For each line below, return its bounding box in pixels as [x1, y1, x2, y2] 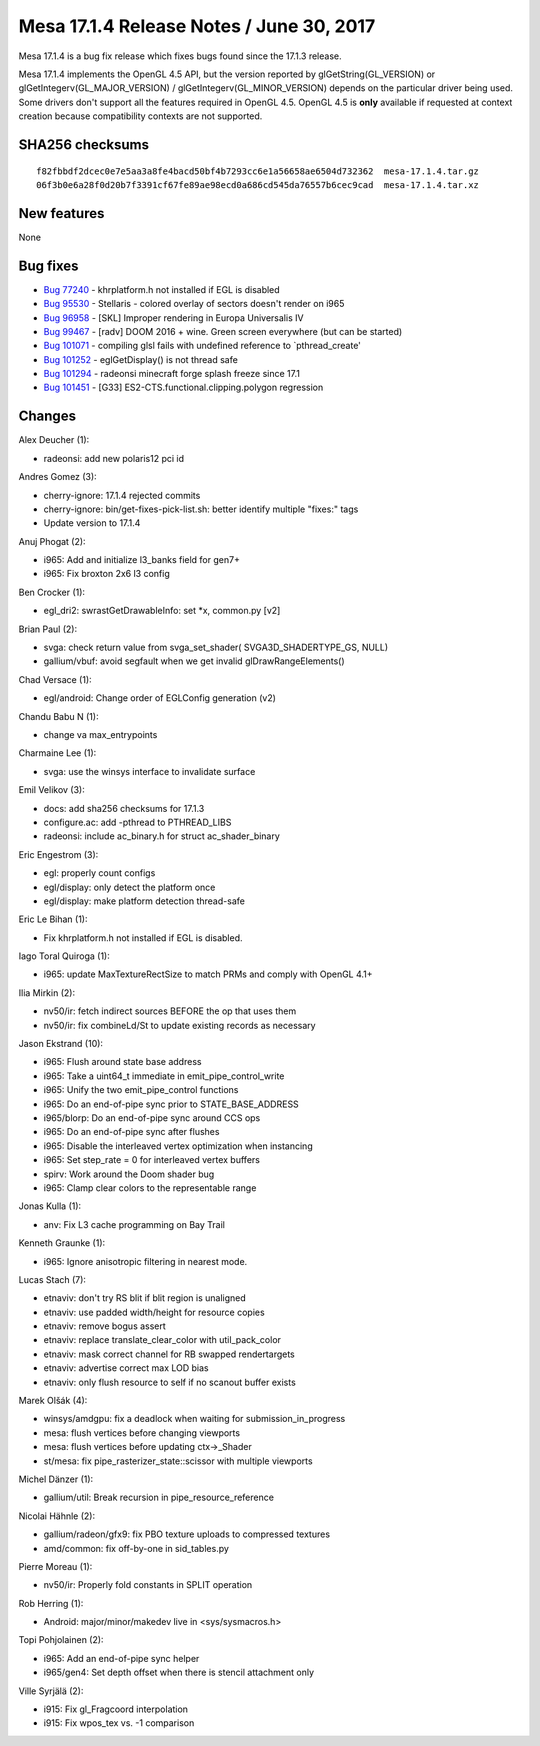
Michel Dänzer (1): [18, 1473, 94, 1485]
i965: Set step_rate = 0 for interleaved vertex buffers [43, 1154, 260, 1166]
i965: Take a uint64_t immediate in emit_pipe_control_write [43, 1070, 285, 1082]
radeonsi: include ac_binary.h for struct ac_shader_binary [43, 830, 280, 842]
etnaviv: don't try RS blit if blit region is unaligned [43, 1292, 247, 1304]
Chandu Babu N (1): [18, 710, 99, 722]
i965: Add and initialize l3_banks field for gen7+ [43, 554, 240, 566]
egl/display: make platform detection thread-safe [43, 895, 245, 907]
